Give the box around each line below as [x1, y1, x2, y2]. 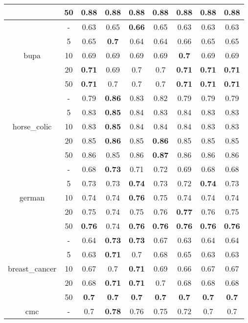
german [19, 192, 45, 203]
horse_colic [12, 121, 52, 132]
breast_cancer [8, 263, 57, 274]
